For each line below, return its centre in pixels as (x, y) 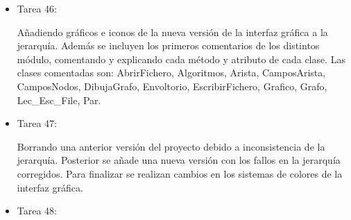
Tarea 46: (37, 8)
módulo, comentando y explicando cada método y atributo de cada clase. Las (181, 59)
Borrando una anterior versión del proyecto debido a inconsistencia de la (171, 146)
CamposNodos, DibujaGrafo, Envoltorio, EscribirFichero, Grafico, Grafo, (172, 86)
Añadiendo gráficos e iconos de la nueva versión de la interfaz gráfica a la (172, 32)
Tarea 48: (37, 211)
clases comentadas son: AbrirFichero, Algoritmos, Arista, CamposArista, (171, 73)
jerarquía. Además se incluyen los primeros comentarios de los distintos (168, 45)
